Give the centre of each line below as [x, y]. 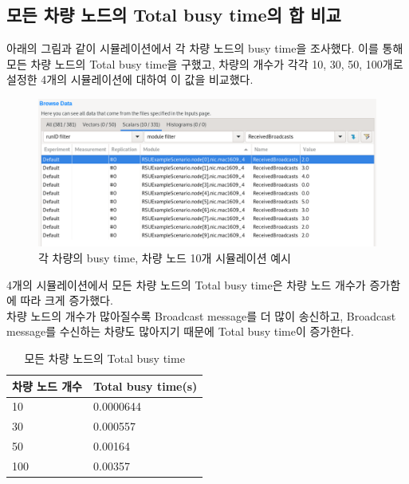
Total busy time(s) [146, 386]
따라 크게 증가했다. [67, 300]
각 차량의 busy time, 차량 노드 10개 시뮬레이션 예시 [165, 258]
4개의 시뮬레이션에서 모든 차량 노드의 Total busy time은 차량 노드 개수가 [186, 284]
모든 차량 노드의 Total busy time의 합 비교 [174, 15]
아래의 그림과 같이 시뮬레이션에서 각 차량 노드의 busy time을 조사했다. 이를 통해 [205, 48]
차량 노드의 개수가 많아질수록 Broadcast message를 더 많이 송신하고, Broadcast [201, 315]
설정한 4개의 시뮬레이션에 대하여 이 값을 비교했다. [130, 79]
